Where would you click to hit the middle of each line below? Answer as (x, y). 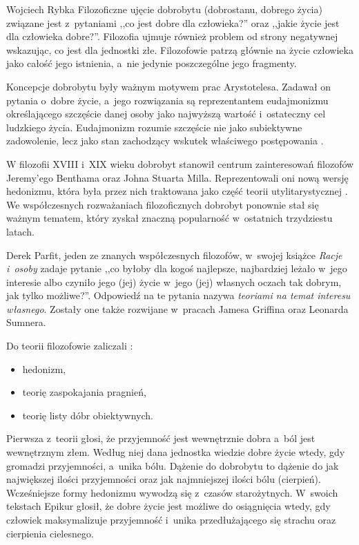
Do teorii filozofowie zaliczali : (70, 346)
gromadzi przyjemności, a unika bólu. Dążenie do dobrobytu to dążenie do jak (173, 465)
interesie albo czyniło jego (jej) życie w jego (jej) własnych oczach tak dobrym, (174, 281)
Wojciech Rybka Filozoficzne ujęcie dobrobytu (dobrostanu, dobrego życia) (164, 9)
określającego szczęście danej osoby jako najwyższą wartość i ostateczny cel (166, 114)
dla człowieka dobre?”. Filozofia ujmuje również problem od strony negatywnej (172, 36)
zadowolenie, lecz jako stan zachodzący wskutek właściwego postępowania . (165, 141)
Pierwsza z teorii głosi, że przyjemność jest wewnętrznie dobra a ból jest (161, 438)
